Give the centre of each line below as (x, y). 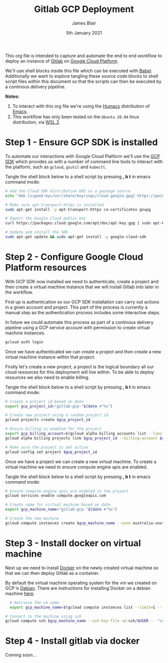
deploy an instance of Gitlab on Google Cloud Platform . (62, 61)
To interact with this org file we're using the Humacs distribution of (81, 106)
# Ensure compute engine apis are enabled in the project (67, 491)
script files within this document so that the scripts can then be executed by (83, 81)
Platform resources (46, 268)
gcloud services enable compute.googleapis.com (56, 496)
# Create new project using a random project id (57, 415)
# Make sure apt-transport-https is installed (54, 205)
